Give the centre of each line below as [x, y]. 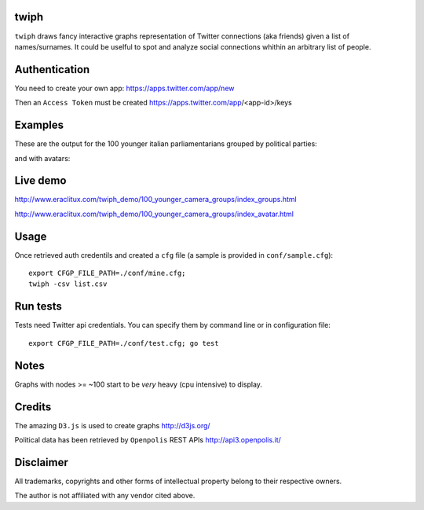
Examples [39, 125]
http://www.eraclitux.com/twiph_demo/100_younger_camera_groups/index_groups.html [156, 200]
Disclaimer [41, 462]
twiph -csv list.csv [68, 284]
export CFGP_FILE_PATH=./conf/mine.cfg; [107, 273]
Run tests [38, 306]
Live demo [40, 181]
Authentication [52, 70]
